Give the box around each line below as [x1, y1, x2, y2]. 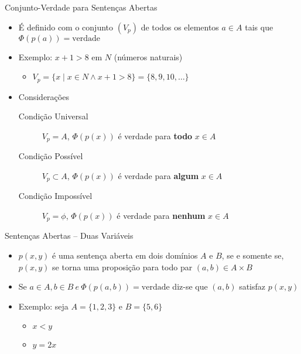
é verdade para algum [118, 169, 199, 181]
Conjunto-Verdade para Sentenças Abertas [5, 1, 158, 13]
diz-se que [172, 280, 208, 293]
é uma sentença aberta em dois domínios [52, 249, 198, 261]
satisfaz [239, 280, 266, 293]
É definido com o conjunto [18, 20, 114, 33]
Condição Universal [18, 110, 88, 122]
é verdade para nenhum [117, 209, 206, 221]
